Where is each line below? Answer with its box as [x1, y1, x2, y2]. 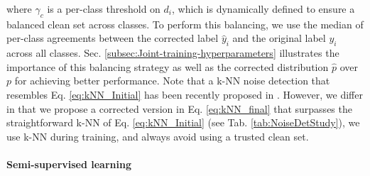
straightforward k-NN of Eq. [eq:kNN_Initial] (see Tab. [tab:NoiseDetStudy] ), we [6, 115, 360, 130]
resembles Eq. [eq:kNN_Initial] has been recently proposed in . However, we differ [6, 87, 363, 101]
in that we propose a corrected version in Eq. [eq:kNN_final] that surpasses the [6, 101, 352, 116]
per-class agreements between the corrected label [6, 31, 219, 45]
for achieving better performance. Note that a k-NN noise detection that [14, 73, 330, 88]
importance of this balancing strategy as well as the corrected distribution [6, 59, 329, 74]
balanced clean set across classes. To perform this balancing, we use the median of [6, 16, 364, 31]
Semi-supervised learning [6, 156, 131, 171]
